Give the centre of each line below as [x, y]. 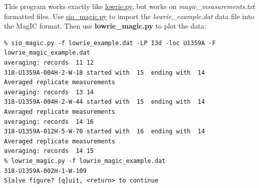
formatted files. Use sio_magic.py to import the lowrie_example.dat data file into [129, 16]
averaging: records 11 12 [49, 62]
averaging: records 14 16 [49, 122]
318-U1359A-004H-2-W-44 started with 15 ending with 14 [104, 102]
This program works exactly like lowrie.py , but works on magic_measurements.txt [129, 6]
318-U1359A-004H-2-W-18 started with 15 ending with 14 [104, 72]
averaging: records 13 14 [49, 92]
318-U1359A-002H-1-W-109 [45, 171]
